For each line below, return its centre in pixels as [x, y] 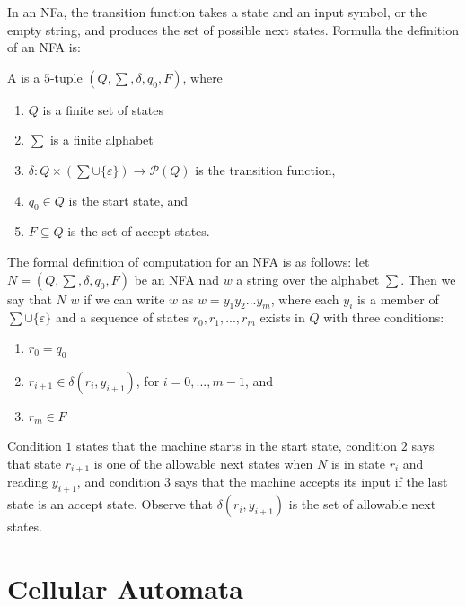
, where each [305, 299]
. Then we [428, 279]
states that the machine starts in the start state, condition [237, 446]
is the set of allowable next [362, 504]
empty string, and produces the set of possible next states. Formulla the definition [233, 29]
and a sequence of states [122, 317]
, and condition [119, 482]
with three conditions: [384, 317]
